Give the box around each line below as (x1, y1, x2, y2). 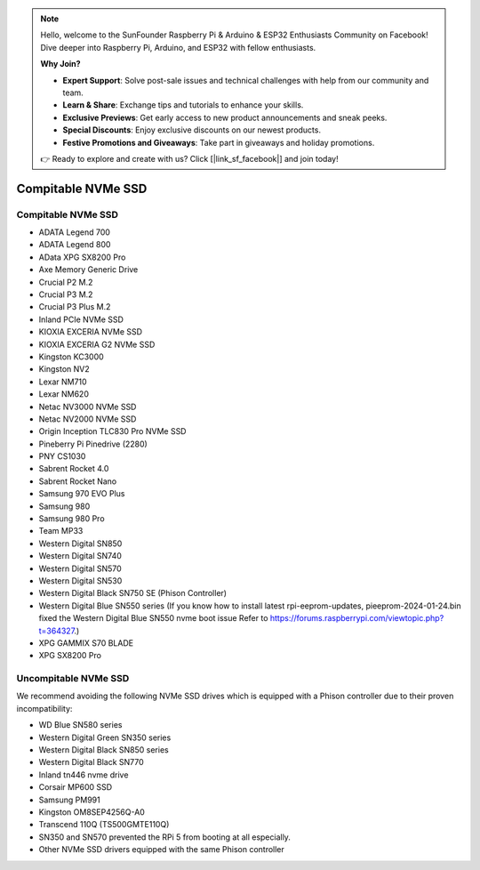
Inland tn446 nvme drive (38, 769, 129, 780)
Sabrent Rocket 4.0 (38, 463, 109, 474)
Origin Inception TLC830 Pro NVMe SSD (38, 426, 187, 437)
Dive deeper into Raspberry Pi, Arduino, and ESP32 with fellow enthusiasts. (40, 42, 316, 52)
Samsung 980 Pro (38, 513, 106, 524)
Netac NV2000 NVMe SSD (38, 414, 137, 424)
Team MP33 (38, 526, 84, 536)
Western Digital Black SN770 (38, 757, 144, 768)
